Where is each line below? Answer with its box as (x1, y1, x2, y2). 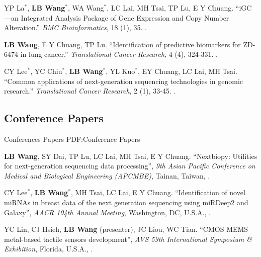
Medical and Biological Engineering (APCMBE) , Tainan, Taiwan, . (4, 170, 210, 181)
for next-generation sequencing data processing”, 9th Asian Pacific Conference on (4, 160, 255, 171)
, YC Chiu (30, 65, 62, 76)
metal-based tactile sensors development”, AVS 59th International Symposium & (4, 233, 252, 244)
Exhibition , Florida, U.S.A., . (4, 243, 93, 254)
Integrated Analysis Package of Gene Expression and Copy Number (21, 12, 229, 23)
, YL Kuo (106, 65, 135, 76)
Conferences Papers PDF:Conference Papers (4, 133, 140, 144)
